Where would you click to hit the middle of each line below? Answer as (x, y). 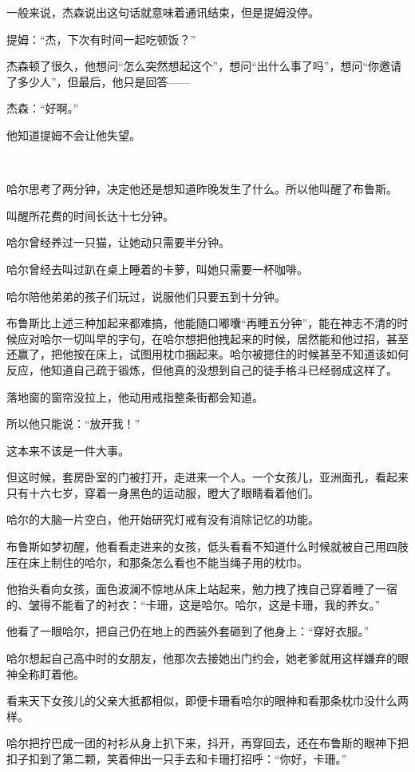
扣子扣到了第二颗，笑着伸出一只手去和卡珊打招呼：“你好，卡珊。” (177, 758)
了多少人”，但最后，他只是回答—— (99, 81)
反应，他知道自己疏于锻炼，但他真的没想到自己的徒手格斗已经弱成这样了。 (202, 369)
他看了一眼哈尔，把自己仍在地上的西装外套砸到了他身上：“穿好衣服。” (188, 631)
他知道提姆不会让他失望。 (73, 135)
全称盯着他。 (51, 673)
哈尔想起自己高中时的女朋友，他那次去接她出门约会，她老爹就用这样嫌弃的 (202, 658)
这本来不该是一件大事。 (68, 450)
